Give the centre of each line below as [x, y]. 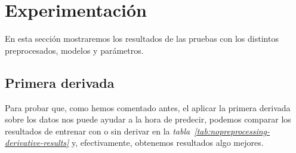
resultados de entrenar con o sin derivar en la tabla [98, 131]
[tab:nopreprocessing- [232, 131]
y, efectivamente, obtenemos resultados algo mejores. [168, 143]
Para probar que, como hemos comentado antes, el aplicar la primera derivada [148, 107]
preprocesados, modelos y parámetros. [74, 50]
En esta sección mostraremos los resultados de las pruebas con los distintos [142, 39]
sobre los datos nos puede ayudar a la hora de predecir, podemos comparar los [148, 119]
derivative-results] [37, 143]
